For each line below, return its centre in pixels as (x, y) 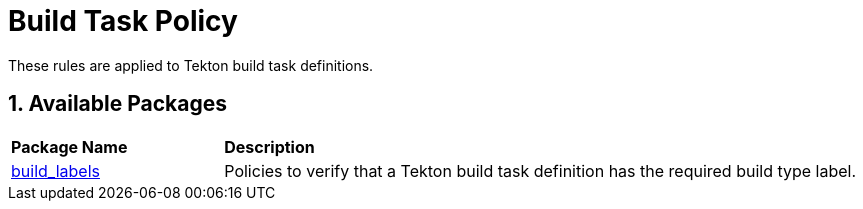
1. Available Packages (118, 104)
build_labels (55, 170)
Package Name (69, 146)
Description (269, 146)
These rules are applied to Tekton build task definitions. (191, 65)
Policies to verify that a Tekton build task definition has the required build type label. (540, 170)
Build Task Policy (123, 21)
